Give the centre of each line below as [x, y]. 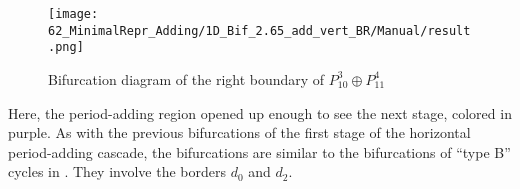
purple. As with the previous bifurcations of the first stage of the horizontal [239, 132]
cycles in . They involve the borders [117, 171]
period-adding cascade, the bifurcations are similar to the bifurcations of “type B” [259, 151]
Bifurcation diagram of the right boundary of [186, 78]
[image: [73, 14]
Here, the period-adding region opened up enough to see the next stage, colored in [260, 112]
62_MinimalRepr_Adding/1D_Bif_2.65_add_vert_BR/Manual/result [259, 30]
